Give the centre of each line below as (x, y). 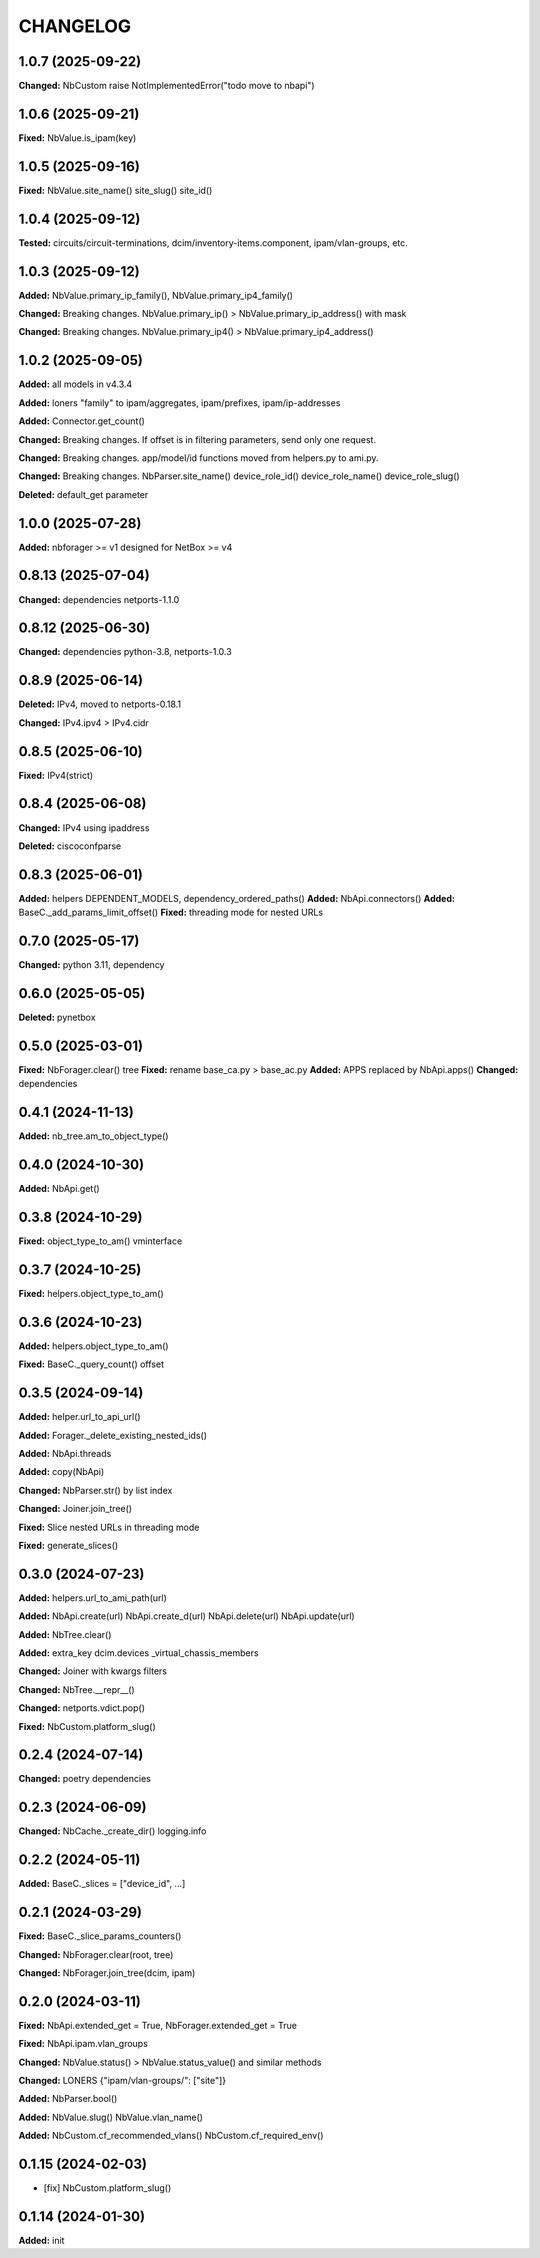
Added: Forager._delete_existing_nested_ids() (113, 1435)
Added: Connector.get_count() (81, 421)
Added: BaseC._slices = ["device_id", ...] (102, 1884)
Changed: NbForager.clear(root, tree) (96, 1954)
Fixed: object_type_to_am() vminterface (100, 1241)
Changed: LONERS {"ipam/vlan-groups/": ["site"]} (122, 2081)
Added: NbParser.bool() (68, 2099)
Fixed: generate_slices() (68, 1545)
